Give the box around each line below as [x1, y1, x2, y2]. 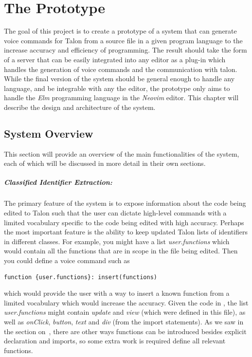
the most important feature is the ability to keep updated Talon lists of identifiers [4, 227, 248, 237]
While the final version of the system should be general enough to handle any [4, 73, 235, 84]
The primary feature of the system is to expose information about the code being [4, 198, 246, 208]
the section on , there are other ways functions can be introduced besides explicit [4, 326, 247, 336]
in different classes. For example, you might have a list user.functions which [4, 236, 230, 246]
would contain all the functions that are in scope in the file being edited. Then [4, 246, 238, 256]
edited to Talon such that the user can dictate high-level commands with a [4, 208, 227, 218]
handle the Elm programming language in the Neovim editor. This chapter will [4, 92, 239, 103]
